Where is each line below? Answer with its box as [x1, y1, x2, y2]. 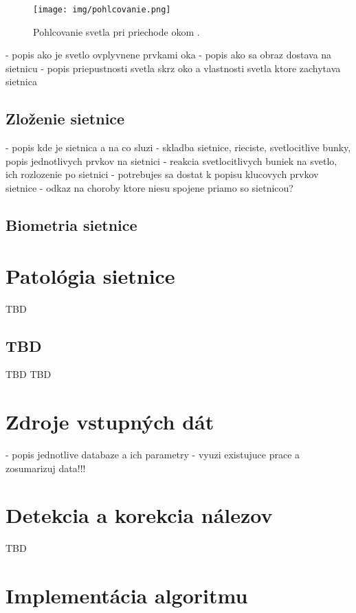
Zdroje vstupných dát [5, 408, 214, 436]
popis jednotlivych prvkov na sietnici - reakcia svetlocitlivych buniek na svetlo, [5, 153, 337, 168]
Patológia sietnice [5, 261, 175, 289]
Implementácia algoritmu [5, 581, 248, 610]
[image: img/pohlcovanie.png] [33, 5, 171, 14]
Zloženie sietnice [5, 108, 125, 129]
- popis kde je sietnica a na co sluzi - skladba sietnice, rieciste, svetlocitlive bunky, [5, 140, 351, 155]
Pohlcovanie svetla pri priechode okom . [33, 24, 200, 38]
